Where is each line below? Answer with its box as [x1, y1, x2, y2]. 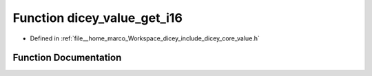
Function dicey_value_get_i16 [12, 10, 183, 25]
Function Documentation [12, 52, 122, 64]
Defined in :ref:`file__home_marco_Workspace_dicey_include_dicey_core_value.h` [30, 34, 260, 42]
